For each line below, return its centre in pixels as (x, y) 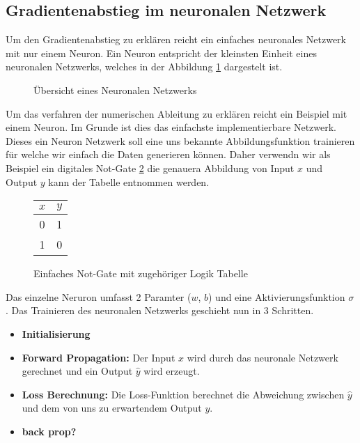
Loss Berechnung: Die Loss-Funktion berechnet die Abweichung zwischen (183, 394)
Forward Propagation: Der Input (99, 357)
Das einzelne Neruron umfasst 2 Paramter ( (99, 296)
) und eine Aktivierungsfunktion (276, 296)
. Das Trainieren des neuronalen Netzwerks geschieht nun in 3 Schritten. (160, 310)
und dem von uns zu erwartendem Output (112, 408)
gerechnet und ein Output (77, 371)
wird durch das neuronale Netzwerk (263, 357)
